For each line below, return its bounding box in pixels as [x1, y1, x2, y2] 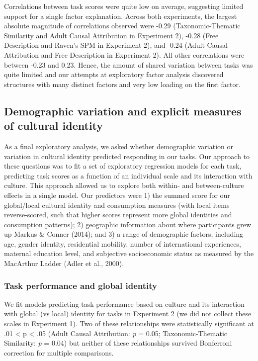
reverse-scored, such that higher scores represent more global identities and [4, 209, 232, 220]
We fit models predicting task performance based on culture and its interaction [4, 298, 245, 309]
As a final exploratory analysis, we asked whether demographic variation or [4, 141, 233, 151]
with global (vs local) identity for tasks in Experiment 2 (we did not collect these [4, 308, 252, 319]
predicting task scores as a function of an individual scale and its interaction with [4, 170, 253, 180]
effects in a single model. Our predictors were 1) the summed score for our [4, 189, 230, 200]
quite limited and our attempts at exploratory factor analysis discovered [4, 69, 224, 80]
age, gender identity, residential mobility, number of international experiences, [4, 238, 241, 249]
